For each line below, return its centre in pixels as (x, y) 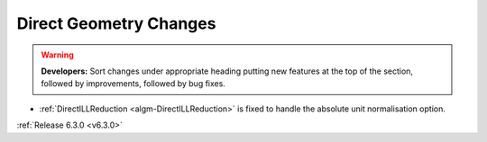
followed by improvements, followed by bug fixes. (133, 84)
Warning (57, 55)
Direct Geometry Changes (116, 23)
